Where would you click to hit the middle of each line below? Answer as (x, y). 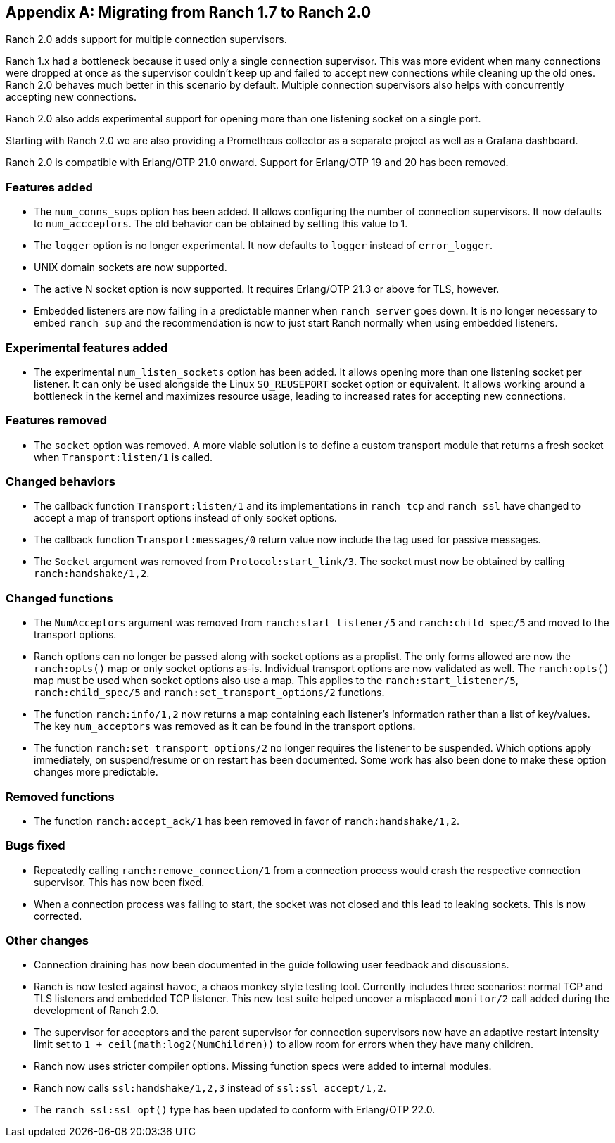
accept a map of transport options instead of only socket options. (185, 518)
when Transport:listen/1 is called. (123, 457)
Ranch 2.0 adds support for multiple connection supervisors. (146, 39)
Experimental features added (87, 347)
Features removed (56, 421)
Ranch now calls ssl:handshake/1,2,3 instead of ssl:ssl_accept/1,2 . (210, 1088)
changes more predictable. (96, 772)
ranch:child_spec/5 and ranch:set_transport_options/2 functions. (209, 693)
